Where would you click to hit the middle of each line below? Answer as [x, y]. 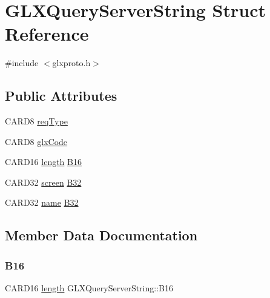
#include [22, 63]
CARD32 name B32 [42, 202]
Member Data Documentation [101, 235]
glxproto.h [71, 63]
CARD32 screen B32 [43, 182]
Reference [47, 34]
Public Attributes [61, 96]
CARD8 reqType [36, 121]
